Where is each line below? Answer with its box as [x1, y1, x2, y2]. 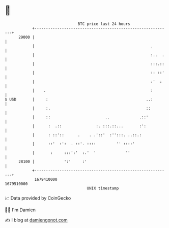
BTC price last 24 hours [77, 21, 130, 26]
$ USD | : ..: [5, 96, 153, 102]
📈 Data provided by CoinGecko [5, 195, 71, 201]
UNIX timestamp [87, 185, 119, 191]
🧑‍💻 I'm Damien [5, 207, 36, 213]
